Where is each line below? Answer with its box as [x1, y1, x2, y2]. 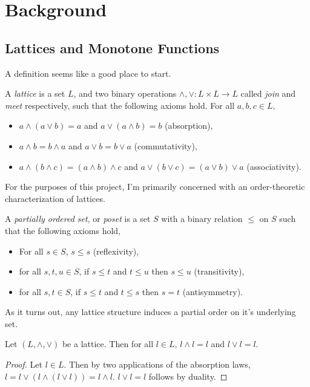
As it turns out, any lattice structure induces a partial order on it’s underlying [5, 305, 296, 318]
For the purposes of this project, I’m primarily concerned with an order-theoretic [5, 180, 305, 193]
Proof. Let [5, 358, 42, 371]
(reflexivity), [93, 244, 139, 257]
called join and [240, 87, 296, 100]
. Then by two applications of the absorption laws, [64, 358, 251, 371]
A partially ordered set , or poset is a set [5, 212, 151, 225]
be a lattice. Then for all [62, 337, 154, 350]
